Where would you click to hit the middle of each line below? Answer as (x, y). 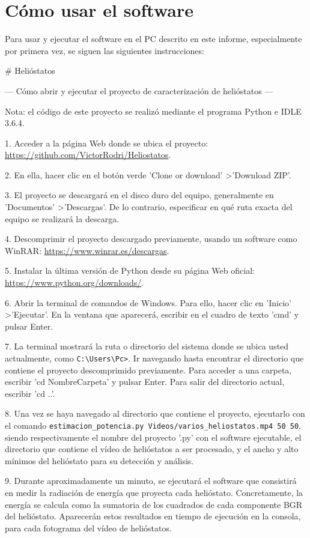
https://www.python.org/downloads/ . (74, 283)
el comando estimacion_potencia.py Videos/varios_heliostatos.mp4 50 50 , (153, 425)
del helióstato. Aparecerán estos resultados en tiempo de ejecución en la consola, (153, 516)
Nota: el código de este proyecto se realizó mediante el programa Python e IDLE (153, 111)
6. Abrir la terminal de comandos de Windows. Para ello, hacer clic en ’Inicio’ (148, 302)
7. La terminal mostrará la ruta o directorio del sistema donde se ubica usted (147, 346)
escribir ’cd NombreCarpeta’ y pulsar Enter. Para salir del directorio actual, (145, 382)
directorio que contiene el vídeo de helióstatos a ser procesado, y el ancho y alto (152, 449)
